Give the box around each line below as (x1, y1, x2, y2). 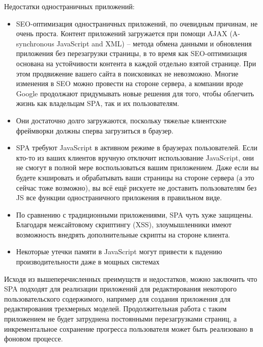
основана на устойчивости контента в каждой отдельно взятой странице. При (16, 58, 256, 68)
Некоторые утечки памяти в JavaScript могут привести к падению (16, 246, 222, 257)
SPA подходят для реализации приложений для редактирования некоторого (4, 283, 237, 294)
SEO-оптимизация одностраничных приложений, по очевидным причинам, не (16, 18, 258, 29)
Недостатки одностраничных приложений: (4, 1, 135, 11)
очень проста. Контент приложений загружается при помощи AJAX (16, 28, 227, 39)
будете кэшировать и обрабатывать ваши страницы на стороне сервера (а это (16, 172, 254, 182)
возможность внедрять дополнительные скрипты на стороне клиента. (16, 229, 230, 239)
